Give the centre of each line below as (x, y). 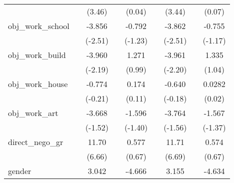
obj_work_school (39, 26)
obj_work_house (38, 84)
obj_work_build (37, 55)
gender (20, 171)
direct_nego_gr (36, 142)
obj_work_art (33, 113)
